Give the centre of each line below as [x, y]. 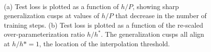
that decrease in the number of [161, 16]
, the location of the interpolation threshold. [105, 43]
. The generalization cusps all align [152, 34]
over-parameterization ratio [44, 34]
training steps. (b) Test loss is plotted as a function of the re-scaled [104, 25]
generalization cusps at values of [52, 16]
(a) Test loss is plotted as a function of [61, 6]
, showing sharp [156, 6]
